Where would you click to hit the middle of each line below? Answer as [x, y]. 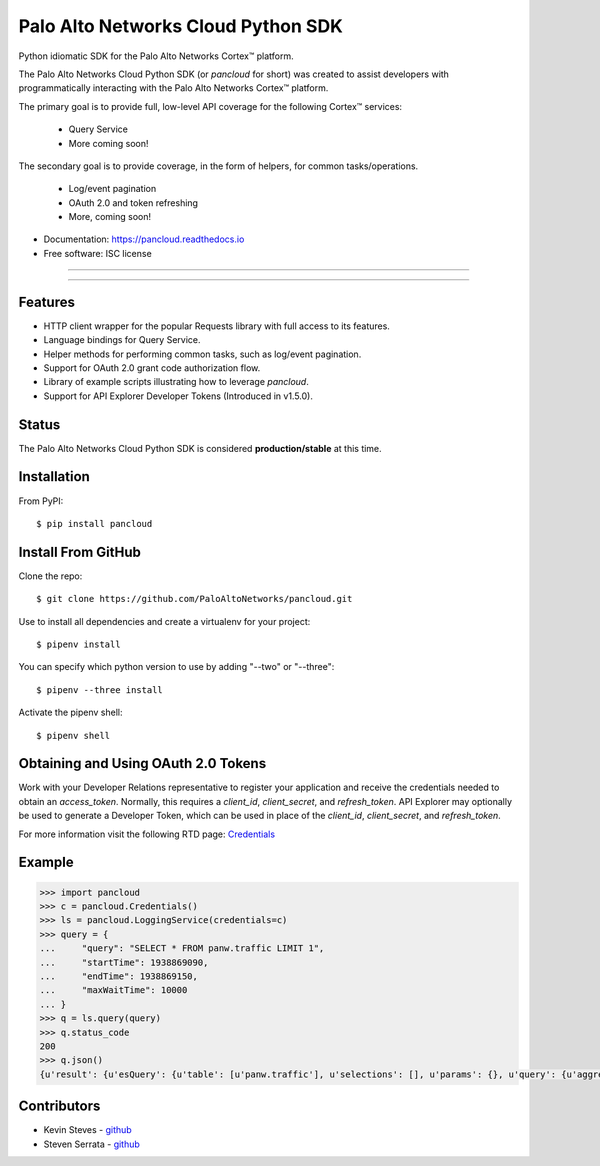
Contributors [59, 1106]
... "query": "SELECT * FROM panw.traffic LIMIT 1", [182, 948]
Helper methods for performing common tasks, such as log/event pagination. [202, 354]
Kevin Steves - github [87, 1130]
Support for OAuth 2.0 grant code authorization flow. [152, 367]
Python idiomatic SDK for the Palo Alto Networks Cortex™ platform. [156, 56]
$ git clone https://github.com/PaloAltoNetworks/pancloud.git [194, 599]
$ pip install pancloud [94, 523]
